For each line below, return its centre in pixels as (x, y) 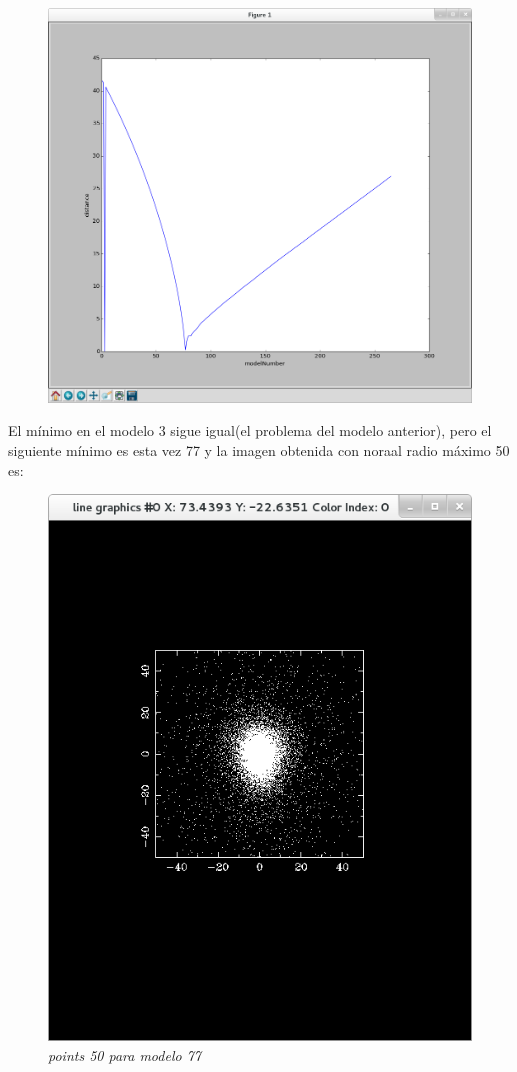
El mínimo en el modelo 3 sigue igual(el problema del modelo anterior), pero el (250, 430)
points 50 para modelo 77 (124, 1054)
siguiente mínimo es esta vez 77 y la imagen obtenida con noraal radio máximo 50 (259, 449)
